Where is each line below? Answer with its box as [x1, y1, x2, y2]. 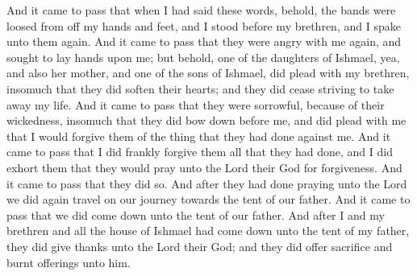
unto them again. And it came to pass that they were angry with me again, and [6, 33, 402, 50]
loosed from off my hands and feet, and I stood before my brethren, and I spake [6, 17, 401, 34]
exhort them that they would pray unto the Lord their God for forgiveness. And [6, 159, 402, 175]
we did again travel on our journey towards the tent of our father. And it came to [6, 191, 411, 208]
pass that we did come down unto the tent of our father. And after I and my [6, 206, 385, 223]
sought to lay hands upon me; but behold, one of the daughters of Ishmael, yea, [6, 48, 400, 65]
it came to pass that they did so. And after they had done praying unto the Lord [6, 175, 407, 192]
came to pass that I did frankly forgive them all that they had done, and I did [6, 143, 393, 160]
